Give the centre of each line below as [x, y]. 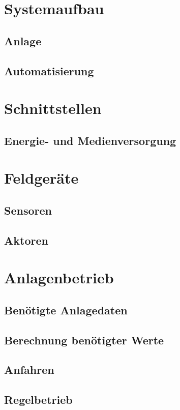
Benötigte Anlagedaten [66, 310]
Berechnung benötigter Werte [84, 340]
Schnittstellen [53, 108]
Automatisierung [49, 70]
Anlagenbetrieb [59, 277]
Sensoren [28, 210]
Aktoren [26, 240]
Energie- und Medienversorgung [90, 140]
